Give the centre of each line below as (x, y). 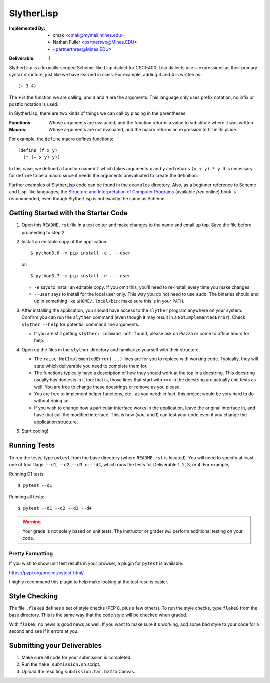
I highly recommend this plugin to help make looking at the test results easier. (89, 582)
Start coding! (35, 431)
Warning (32, 522)
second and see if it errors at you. (44, 631)
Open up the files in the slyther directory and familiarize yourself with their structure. (111, 350)
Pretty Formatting (31, 553)
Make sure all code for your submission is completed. (77, 657)
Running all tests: (27, 497)
